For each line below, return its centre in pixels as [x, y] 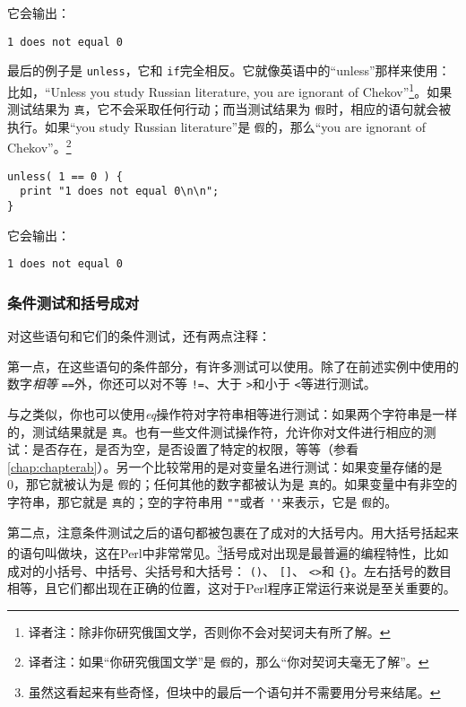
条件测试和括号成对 [73, 302]
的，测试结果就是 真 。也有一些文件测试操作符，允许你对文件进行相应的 [216, 431]
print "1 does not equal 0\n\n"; [120, 192]
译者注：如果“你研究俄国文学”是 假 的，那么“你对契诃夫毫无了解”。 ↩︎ [229, 662]
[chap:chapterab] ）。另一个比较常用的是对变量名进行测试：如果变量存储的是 [225, 466]
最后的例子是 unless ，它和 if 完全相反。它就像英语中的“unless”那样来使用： [229, 70]
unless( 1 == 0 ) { [65, 176]
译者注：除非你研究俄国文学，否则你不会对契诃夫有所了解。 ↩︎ [209, 631]
